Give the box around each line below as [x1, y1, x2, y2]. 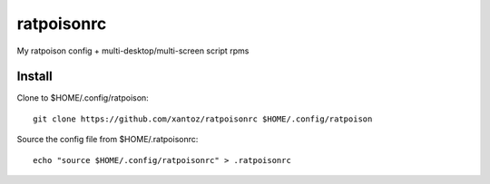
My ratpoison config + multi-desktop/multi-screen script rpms [16, 45, 250, 56]
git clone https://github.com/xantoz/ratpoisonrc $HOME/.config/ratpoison [33, 113, 373, 124]
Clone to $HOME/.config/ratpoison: [16, 92, 149, 103]
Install [16, 69, 54, 84]
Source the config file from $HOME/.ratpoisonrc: [16, 134, 199, 145]
